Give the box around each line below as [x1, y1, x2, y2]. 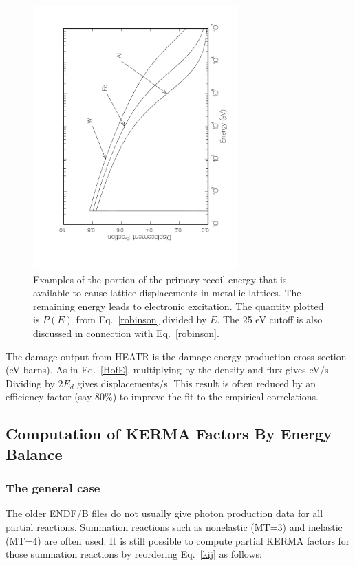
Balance [6, 443, 63, 464]
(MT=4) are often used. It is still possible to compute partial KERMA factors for [6, 533, 350, 547]
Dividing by [6, 375, 55, 390]
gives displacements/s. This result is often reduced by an [77, 375, 316, 390]
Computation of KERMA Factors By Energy [6, 423, 332, 444]
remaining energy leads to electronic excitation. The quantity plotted [33, 298, 324, 313]
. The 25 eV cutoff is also [217, 312, 323, 327]
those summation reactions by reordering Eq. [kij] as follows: [6, 547, 262, 561]
